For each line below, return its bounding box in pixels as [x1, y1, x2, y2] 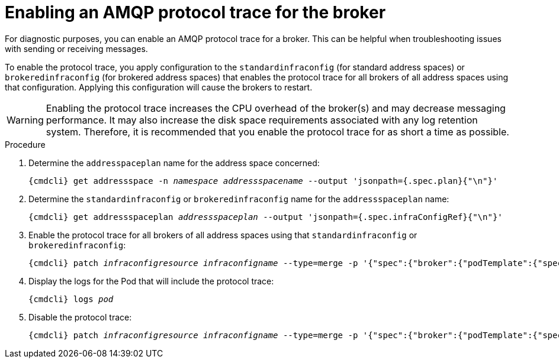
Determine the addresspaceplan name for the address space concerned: [28, 157, 320, 168]
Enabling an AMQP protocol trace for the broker [5, 2, 386, 22]
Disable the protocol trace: [28, 312, 132, 322]
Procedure [5, 139, 46, 150]
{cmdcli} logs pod [28, 294, 114, 304]
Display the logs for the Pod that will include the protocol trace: [28, 276, 274, 286]
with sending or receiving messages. [5, 43, 148, 54]
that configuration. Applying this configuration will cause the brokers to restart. [5, 82, 313, 92]
